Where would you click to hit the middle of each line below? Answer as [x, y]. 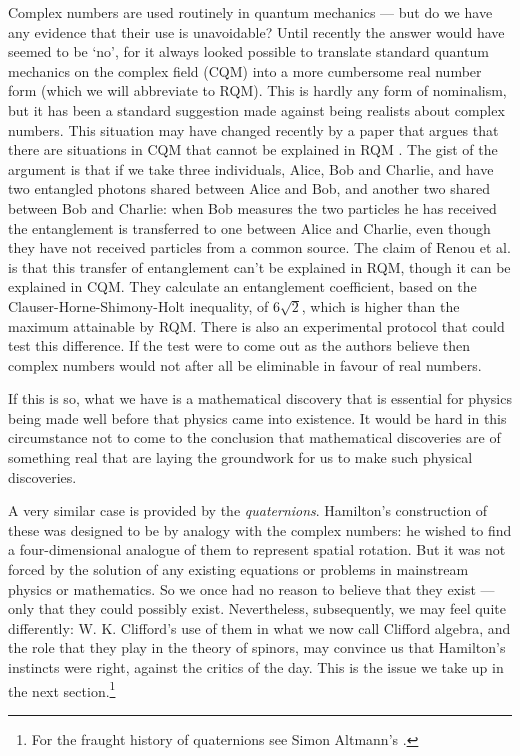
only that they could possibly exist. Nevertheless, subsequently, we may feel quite [257, 608]
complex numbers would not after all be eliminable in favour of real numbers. [245, 364]
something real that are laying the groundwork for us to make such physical [240, 457]
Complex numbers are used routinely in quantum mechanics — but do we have [250, 12]
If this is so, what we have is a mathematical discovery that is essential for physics [260, 398]
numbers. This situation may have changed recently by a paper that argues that [253, 129]
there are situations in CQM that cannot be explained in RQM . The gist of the [253, 149]
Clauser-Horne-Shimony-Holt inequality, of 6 [144, 305]
